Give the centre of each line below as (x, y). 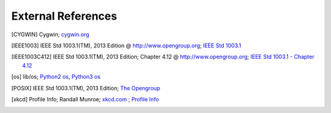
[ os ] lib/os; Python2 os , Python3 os (56, 77)
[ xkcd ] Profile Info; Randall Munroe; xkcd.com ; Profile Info (85, 99)
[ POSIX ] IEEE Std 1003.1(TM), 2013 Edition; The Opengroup (86, 88)
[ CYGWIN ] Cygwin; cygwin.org (50, 34)
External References (64, 16)
